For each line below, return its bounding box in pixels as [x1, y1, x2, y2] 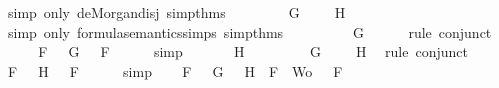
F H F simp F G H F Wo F [7, 60, 343, 81]
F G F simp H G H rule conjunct [38, 41, 468, 62]
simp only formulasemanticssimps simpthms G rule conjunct [7, 21, 492, 42]
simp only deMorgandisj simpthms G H [7, 2, 346, 22]
